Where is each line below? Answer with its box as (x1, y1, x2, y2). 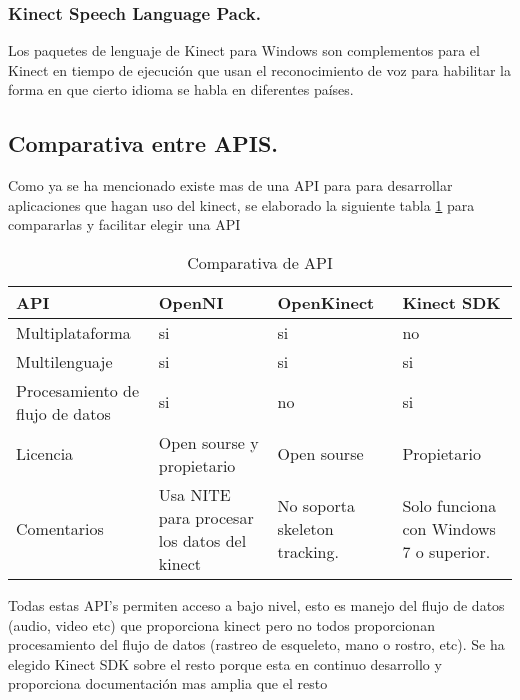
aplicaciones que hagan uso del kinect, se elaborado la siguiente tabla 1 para (8, 194, 475, 215)
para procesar (158, 505, 254, 529)
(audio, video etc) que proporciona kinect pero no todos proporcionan (8, 614, 435, 635)
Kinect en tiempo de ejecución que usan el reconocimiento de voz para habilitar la (8, 59, 512, 80)
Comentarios (16, 517, 104, 541)
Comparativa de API (187, 250, 333, 274)
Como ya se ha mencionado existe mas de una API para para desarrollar (8, 175, 453, 196)
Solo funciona (402, 494, 497, 518)
